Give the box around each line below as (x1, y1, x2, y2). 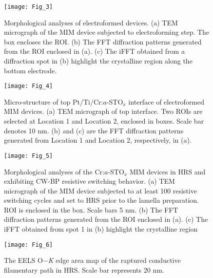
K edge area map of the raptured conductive (48, 255, 181, 265)
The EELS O (4, 255, 43, 265)
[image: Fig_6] (4, 241, 53, 248)
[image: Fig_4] (4, 83, 53, 90)
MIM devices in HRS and (129, 166, 206, 176)
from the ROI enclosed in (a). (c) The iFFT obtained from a (4, 46, 185, 56)
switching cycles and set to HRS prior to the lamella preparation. (4, 195, 199, 205)
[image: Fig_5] (4, 152, 53, 159)
